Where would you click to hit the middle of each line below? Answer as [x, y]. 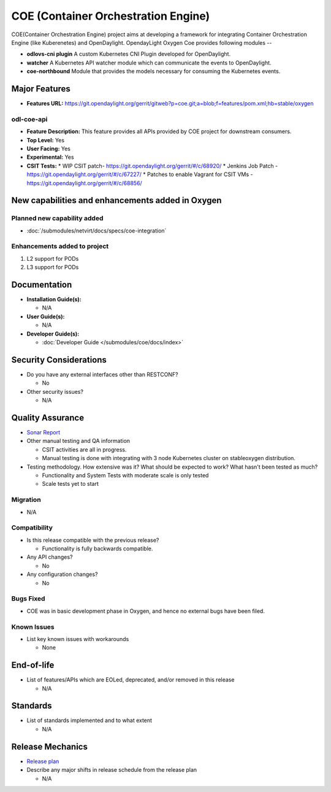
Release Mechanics [50, 746]
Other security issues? [55, 391]
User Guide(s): [46, 317]
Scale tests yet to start [70, 484]
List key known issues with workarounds [78, 639]
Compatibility [32, 528]
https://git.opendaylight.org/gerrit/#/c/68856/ [84, 183]
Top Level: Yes [45, 140]
